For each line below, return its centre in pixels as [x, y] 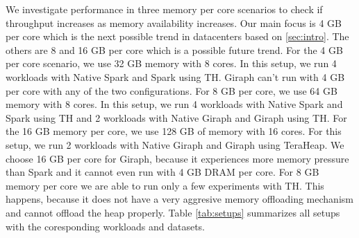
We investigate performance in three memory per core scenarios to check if [164, 9]
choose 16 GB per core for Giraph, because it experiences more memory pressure [177, 158]
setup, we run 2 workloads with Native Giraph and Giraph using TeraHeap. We [175, 144]
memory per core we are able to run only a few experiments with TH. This [165, 185]
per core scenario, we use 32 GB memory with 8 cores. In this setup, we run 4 [171, 63]
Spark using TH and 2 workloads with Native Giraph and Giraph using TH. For [176, 117]
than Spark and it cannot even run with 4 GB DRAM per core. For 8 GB [162, 172]
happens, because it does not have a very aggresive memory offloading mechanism [179, 199]
